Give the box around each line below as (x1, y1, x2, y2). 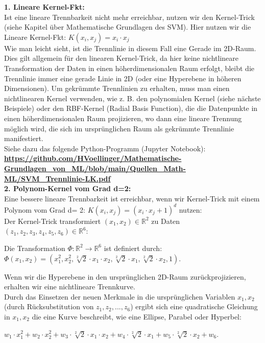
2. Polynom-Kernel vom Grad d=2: (4, 183, 131, 194)
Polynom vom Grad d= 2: (4, 204, 86, 215)
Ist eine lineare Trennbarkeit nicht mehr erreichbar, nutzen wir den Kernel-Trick (4, 11, 255, 22)
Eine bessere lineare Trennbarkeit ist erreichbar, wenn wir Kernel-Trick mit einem (4, 193, 260, 203)
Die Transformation (4, 242, 65, 253)
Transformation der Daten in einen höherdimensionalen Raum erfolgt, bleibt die (4, 62, 255, 73)
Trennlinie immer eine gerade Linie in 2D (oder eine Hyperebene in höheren (4, 73, 242, 83)
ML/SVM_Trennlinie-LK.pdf (4, 173, 111, 184)
